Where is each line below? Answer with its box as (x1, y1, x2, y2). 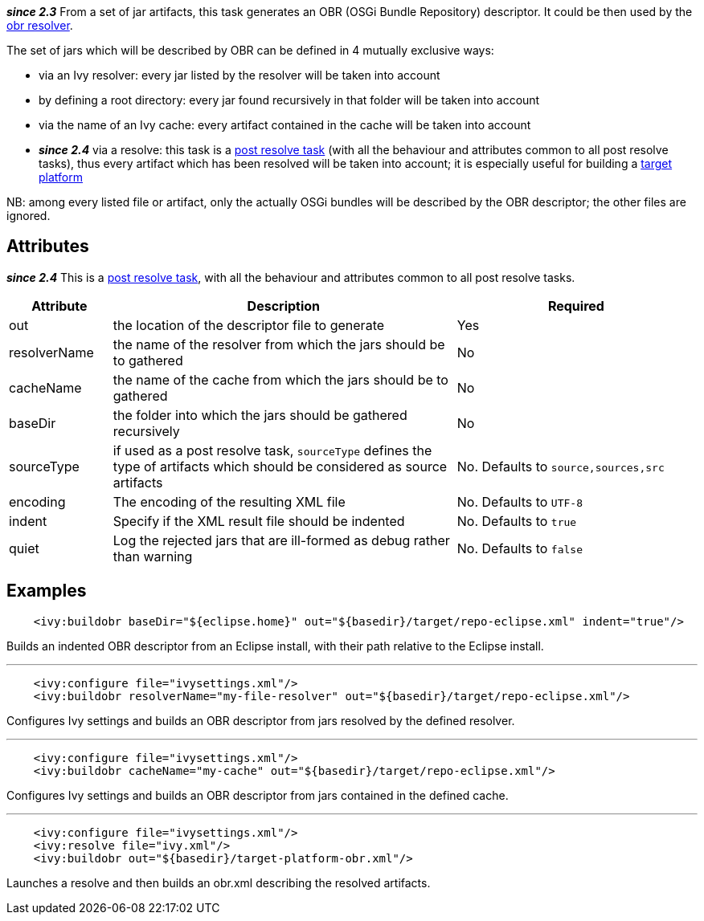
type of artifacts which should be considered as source (113, 458, 448, 475)
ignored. (6, 209, 51, 222)
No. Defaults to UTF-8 (456, 493, 583, 510)
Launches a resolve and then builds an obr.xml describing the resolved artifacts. (6, 875, 431, 890)
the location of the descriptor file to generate (113, 316, 385, 333)
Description (247, 297, 321, 314)
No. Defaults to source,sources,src (456, 458, 665, 475)
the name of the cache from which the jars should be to (113, 371, 448, 388)
